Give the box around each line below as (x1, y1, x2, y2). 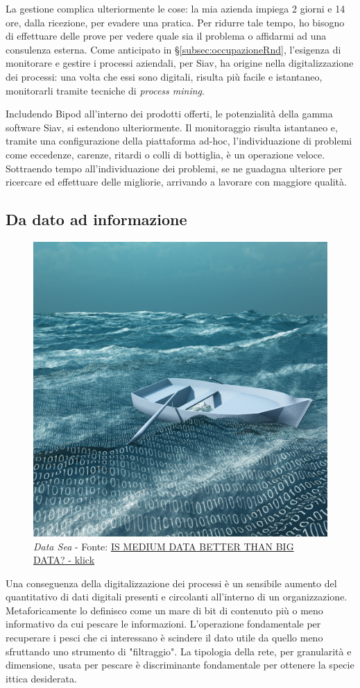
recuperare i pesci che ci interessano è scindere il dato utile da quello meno (6, 630, 323, 645)
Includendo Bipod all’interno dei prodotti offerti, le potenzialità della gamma (6, 106, 333, 121)
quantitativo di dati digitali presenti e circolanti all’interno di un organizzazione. (6, 589, 348, 604)
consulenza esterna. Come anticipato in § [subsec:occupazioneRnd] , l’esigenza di (6, 42, 341, 56)
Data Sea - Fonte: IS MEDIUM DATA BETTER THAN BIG (33, 539, 294, 553)
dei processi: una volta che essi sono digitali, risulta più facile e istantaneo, (6, 69, 323, 83)
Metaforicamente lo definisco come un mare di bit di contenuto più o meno (6, 603, 323, 617)
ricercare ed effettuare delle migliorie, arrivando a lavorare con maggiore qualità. (6, 174, 347, 189)
